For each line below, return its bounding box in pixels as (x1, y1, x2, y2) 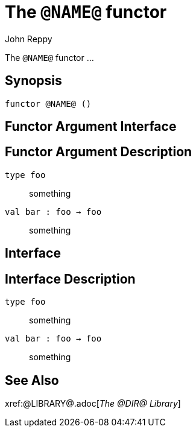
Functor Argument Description (5, 144, 192, 160)
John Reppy (5, 33, 52, 44)
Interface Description (5, 271, 136, 287)
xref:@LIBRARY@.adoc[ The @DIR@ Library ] (5, 398, 181, 408)
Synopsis (5, 73, 62, 89)
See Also (5, 372, 59, 388)
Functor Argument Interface (5, 119, 177, 135)
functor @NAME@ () (5, 98, 92, 109)
